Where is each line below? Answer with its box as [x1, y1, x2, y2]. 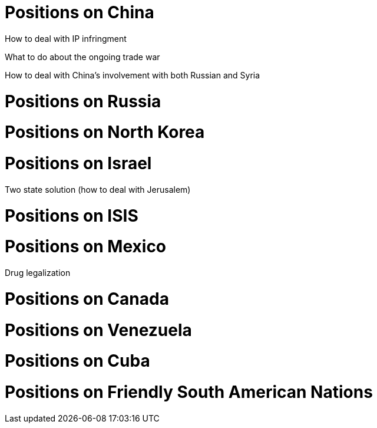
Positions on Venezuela [5, 320, 192, 340]
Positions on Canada [5, 288, 169, 309]
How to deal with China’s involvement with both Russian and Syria [5, 70, 260, 80]
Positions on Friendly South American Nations [5, 382, 373, 402]
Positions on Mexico [5, 236, 167, 257]
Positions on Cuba [5, 351, 150, 371]
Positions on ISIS [5, 205, 138, 226]
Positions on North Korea [5, 122, 205, 143]
